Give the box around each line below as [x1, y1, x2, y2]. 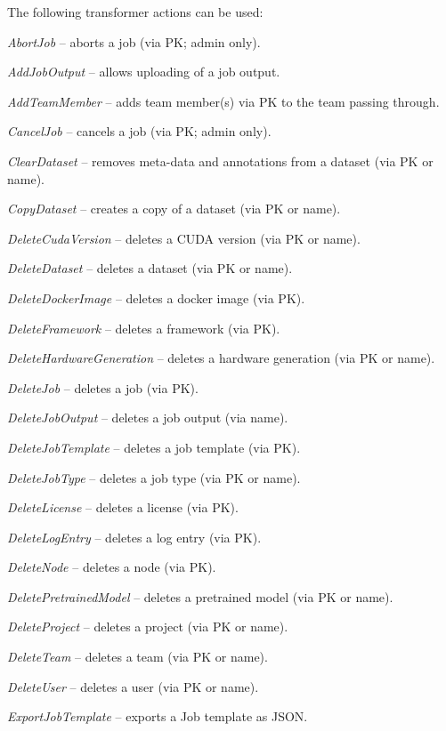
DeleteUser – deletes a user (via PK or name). [7, 677, 259, 695]
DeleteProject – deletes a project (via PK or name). [7, 617, 288, 636]
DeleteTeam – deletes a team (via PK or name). [7, 647, 268, 666]
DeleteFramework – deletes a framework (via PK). [7, 318, 280, 337]
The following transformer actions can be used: [7, 3, 264, 20]
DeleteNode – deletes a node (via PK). [7, 558, 216, 576]
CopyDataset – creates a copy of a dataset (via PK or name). [7, 199, 341, 218]
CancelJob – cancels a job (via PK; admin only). [7, 122, 272, 141]
